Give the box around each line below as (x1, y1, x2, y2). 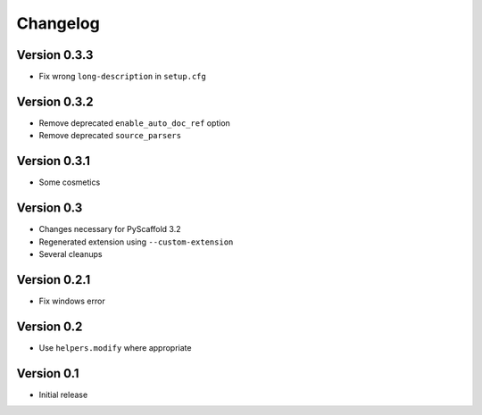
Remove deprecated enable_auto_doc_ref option (38, 117, 231, 129)
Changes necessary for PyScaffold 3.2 (38, 224, 182, 235)
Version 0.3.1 (16, 154, 91, 169)
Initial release (38, 389, 88, 400)
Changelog (16, 13, 100, 33)
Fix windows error (38, 295, 106, 306)
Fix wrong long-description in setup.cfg (38, 71, 207, 82)
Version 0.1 (16, 366, 79, 381)
